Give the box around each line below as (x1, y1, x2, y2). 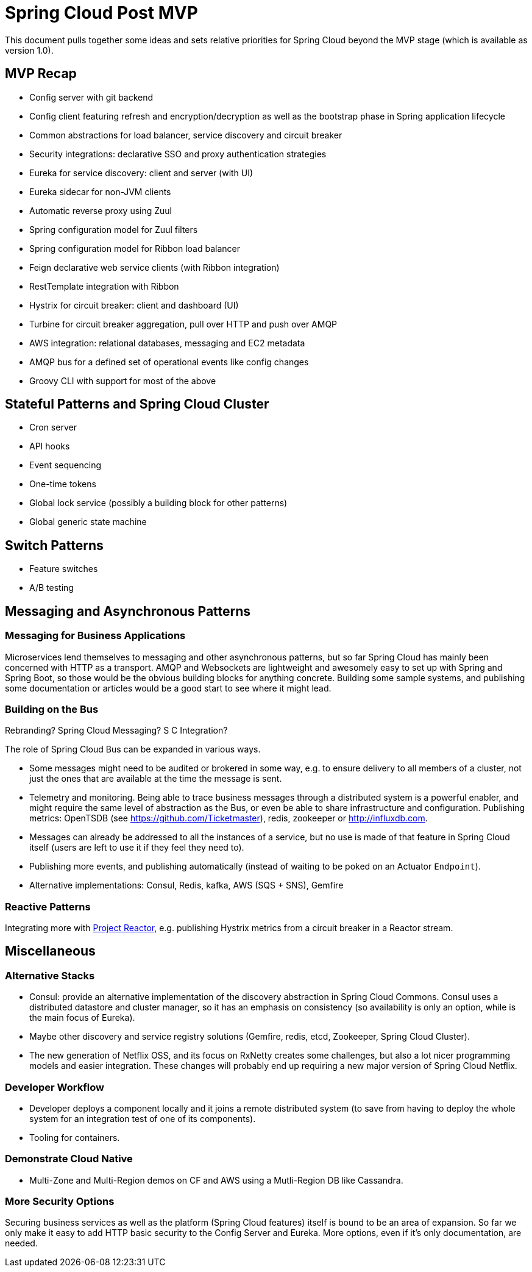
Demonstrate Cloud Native (5, 1152, 133, 1165)
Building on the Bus (5, 702, 99, 715)
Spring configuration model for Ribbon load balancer (29, 243, 241, 254)
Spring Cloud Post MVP (5, 2, 198, 23)
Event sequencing (29, 460, 102, 471)
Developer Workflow (5, 1081, 104, 1093)
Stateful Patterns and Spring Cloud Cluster (5, 396, 269, 412)
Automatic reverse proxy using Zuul (29, 205, 172, 216)
